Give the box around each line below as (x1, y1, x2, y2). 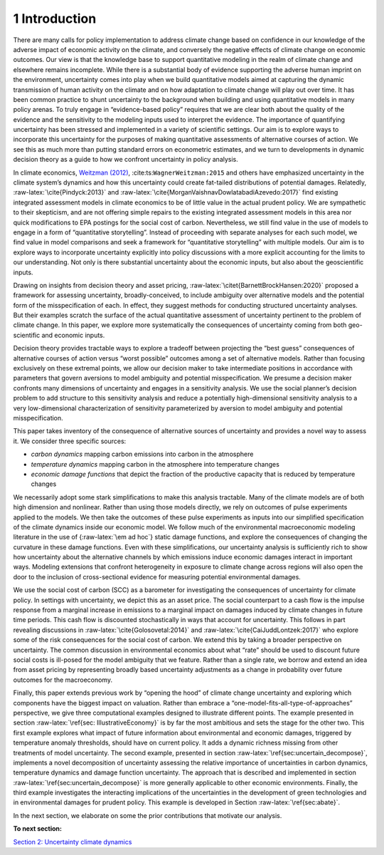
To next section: (13, 824, 63, 833)
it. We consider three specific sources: (13, 437, 127, 445)
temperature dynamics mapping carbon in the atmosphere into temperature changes (31, 460, 280, 468)
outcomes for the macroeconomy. (13, 675, 113, 684)
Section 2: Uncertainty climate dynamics (13, 837, 132, 846)
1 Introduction (13, 11, 97, 26)
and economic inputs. (41, 331, 105, 339)
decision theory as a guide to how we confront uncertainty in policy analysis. (13, 155, 238, 164)
